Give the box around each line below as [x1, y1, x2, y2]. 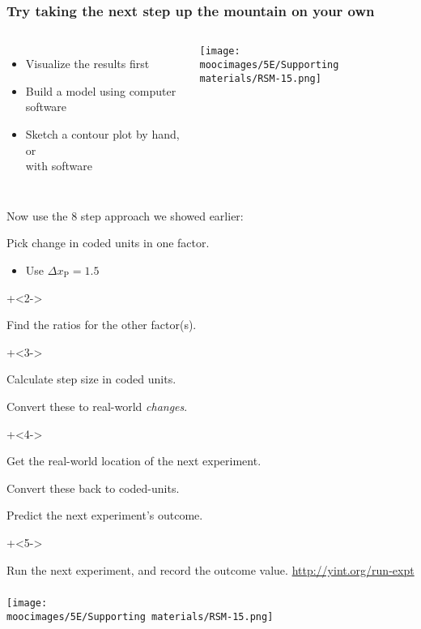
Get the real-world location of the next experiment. [6, 452, 262, 469]
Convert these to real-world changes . [6, 397, 188, 414]
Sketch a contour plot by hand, [25, 126, 180, 142]
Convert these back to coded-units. [6, 479, 180, 496]
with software [25, 157, 92, 174]
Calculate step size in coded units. [6, 370, 176, 387]
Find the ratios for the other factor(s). [6, 316, 197, 333]
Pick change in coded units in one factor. [6, 234, 210, 251]
